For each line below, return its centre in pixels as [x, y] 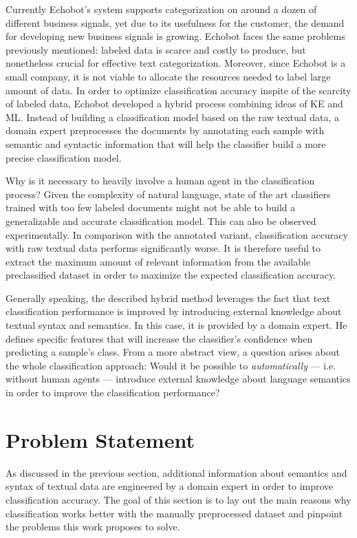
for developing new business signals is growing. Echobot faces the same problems [175, 36]
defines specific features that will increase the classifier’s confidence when [159, 338]
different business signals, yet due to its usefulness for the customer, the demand [175, 22]
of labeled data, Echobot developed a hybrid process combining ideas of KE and [174, 104]
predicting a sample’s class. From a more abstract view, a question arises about [173, 352]
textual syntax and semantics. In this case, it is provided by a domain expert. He [176, 325]
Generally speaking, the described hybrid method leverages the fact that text [168, 298]
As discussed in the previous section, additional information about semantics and [176, 472]
